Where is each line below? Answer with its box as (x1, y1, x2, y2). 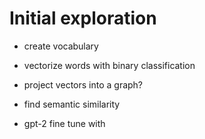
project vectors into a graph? (23, 78, 144, 91)
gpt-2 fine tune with (23, 117, 106, 129)
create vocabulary (23, 40, 99, 52)
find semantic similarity (23, 98, 121, 110)
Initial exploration (9, 7, 157, 30)
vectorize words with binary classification (23, 59, 196, 71)
